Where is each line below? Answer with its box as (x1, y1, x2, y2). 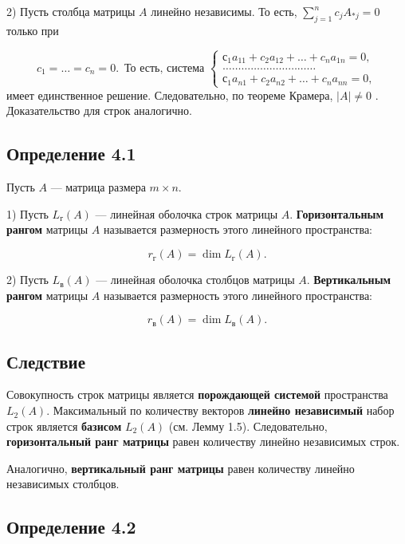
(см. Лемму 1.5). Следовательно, (168, 417, 328, 434)
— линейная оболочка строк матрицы (95, 205, 278, 222)
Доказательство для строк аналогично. (6, 102, 192, 119)
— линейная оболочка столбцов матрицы (96, 271, 295, 288)
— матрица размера (50, 179, 146, 195)
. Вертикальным (306, 271, 391, 288)
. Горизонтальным (289, 205, 383, 222)
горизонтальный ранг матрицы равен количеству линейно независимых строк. (6, 433, 400, 450)
